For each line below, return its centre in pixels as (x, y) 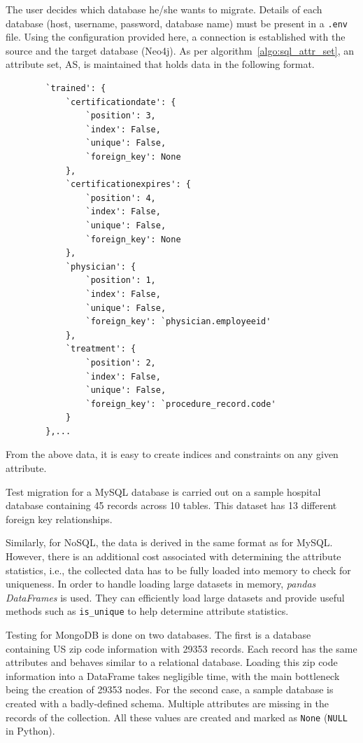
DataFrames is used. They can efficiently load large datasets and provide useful (175, 597)
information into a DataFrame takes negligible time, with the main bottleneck (173, 675)
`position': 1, (121, 280)
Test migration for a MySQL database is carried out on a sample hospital (163, 491)
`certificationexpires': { (128, 185)
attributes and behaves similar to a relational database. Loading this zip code (172, 662)
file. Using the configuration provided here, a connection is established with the (176, 37)
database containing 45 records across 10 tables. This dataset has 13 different (171, 505)
